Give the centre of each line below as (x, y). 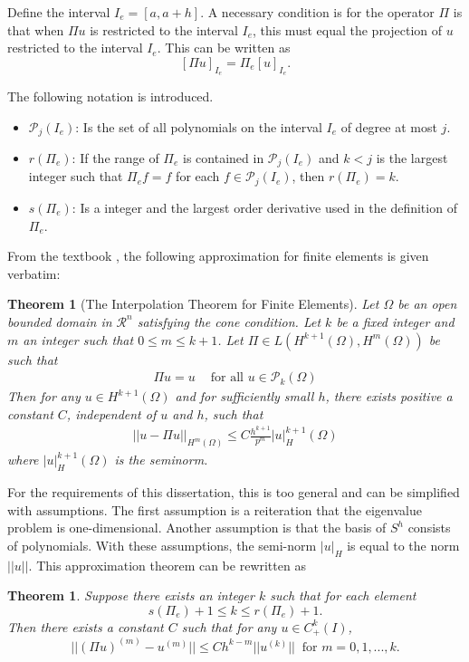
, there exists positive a (389, 396)
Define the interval (59, 12)
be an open (427, 304)
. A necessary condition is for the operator (317, 12)
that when (36, 29)
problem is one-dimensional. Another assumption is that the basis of (197, 528)
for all (227, 378)
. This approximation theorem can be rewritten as (167, 565)
